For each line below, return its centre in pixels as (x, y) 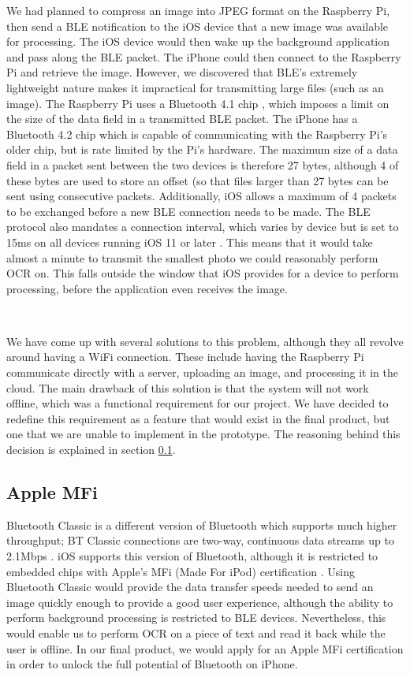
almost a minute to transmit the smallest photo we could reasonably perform (192, 257)
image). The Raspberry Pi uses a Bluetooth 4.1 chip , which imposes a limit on (198, 103)
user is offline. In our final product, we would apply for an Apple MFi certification (205, 648)
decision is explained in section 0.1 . (91, 450)
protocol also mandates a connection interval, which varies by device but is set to (203, 227)
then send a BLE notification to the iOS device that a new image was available (198, 26)
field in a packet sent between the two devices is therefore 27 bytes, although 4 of (203, 164)
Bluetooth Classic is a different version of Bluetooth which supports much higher (202, 524)
